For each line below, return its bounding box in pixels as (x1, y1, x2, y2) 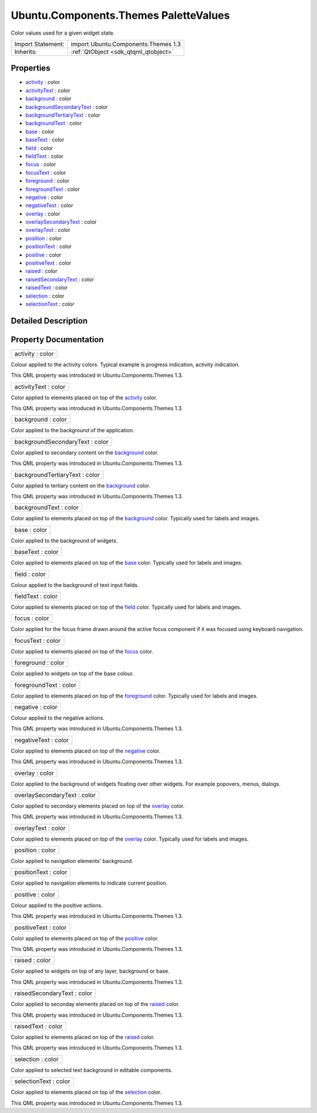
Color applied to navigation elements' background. (11, 858, 133, 865)
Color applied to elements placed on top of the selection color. (11, 1089, 162, 1096)
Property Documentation (11, 335, 104, 345)
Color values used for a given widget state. (11, 29, 115, 36)
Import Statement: (14, 40, 65, 48)
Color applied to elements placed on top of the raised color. (11, 1033, 155, 1040)
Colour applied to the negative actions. (11, 714, 105, 721)
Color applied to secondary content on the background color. (11, 449, 159, 456)
